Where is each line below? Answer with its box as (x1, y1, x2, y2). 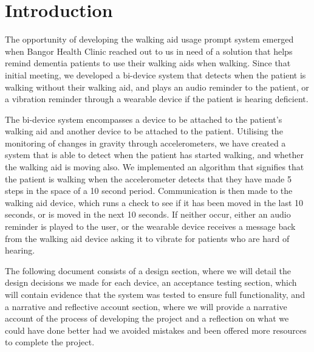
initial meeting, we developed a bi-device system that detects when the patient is (5, 68, 306, 81)
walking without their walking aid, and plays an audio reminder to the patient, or (5, 80, 309, 93)
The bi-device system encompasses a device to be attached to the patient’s (5, 112, 282, 125)
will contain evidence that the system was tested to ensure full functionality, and (5, 288, 305, 300)
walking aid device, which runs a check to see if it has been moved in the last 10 (5, 196, 304, 209)
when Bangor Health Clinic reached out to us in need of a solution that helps (5, 44, 293, 57)
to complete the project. (5, 336, 95, 348)
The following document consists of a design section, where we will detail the (5, 264, 291, 277)
